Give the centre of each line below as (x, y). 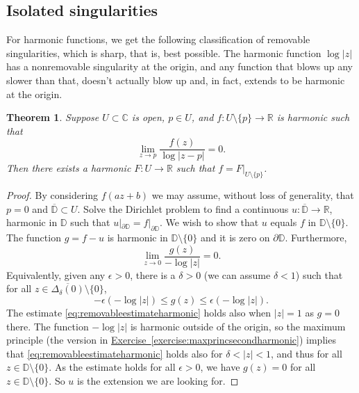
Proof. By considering (52, 195)
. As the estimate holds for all (112, 367)
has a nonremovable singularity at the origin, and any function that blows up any (179, 66)
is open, (148, 117)
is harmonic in (137, 238)
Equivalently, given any (56, 274)
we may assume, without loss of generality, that (253, 195)
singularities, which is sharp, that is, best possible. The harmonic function (164, 53)
